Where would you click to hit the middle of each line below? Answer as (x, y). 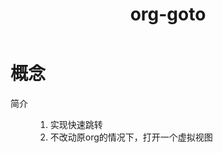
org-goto (168, 14)
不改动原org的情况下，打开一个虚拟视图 (131, 137)
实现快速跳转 (76, 124)
